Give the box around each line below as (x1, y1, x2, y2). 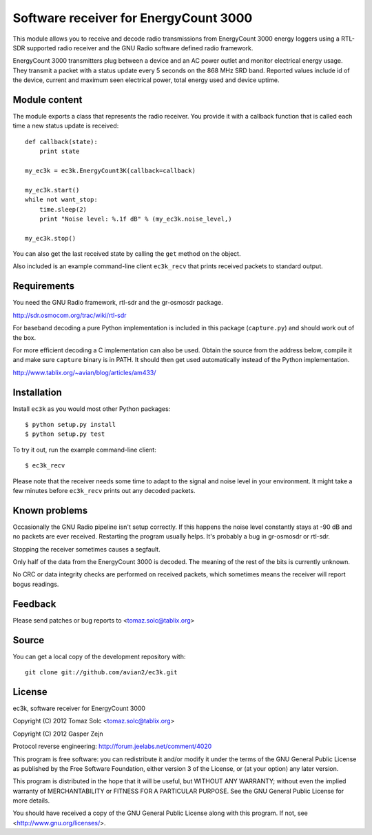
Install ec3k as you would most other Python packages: (12, 404, 171, 413)
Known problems (12, 504, 88, 516)
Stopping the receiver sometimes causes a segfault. (12, 545, 161, 553)
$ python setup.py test (25, 430, 105, 438)
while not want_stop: (25, 196, 98, 203)
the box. (12, 333, 37, 341)
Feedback (12, 598, 56, 610)
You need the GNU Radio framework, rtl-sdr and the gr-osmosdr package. (12, 299, 223, 307)
